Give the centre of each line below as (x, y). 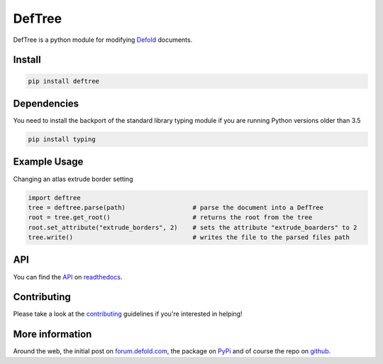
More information (52, 335)
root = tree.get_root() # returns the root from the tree (170, 217)
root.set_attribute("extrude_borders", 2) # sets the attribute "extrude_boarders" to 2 (193, 227)
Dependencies (46, 103)
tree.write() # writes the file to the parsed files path (189, 237)
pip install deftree (63, 81)
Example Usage (48, 162)
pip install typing (62, 139)
